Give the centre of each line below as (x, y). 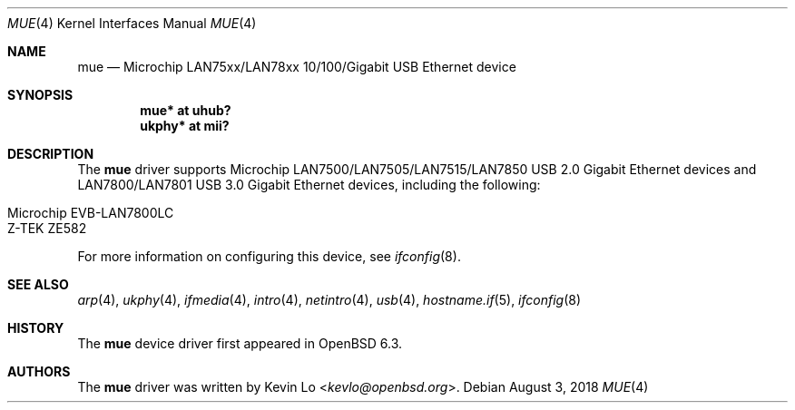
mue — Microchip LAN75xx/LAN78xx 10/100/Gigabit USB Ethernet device (297, 67)
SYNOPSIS (40, 95)
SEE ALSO (38, 284)
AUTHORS (39, 371)
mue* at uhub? (186, 110)
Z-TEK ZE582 (47, 228)
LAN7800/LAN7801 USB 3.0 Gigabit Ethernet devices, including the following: (309, 185)
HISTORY (36, 328)
